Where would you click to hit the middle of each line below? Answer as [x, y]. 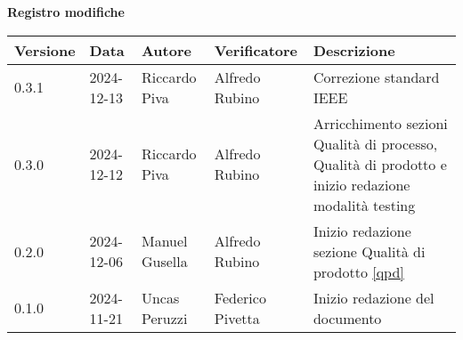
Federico [240, 297]
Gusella [164, 262]
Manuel [164, 241]
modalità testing [364, 205]
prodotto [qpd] [358, 271]
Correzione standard [376, 77]
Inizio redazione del [374, 297]
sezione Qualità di [369, 251]
